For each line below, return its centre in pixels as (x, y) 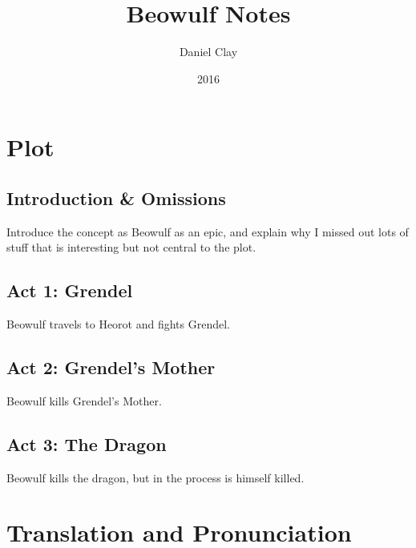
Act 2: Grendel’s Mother (111, 367)
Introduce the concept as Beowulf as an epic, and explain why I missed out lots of (208, 231)
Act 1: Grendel (70, 290)
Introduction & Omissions (116, 197)
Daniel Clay (208, 52)
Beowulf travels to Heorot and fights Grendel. (119, 324)
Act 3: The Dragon (87, 443)
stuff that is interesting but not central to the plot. (131, 247)
